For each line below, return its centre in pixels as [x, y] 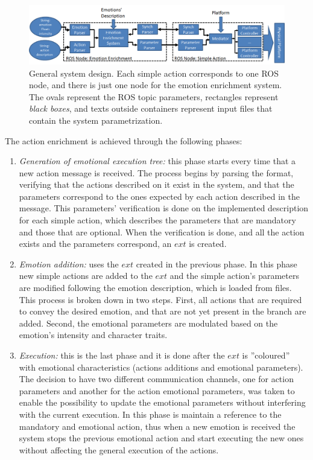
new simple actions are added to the [86, 276]
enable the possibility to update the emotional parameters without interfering [162, 402]
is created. [208, 244]
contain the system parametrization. [96, 120]
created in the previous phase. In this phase [217, 264]
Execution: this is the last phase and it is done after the [122, 355]
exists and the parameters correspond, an [95, 244]
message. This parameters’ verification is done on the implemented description [164, 208]
